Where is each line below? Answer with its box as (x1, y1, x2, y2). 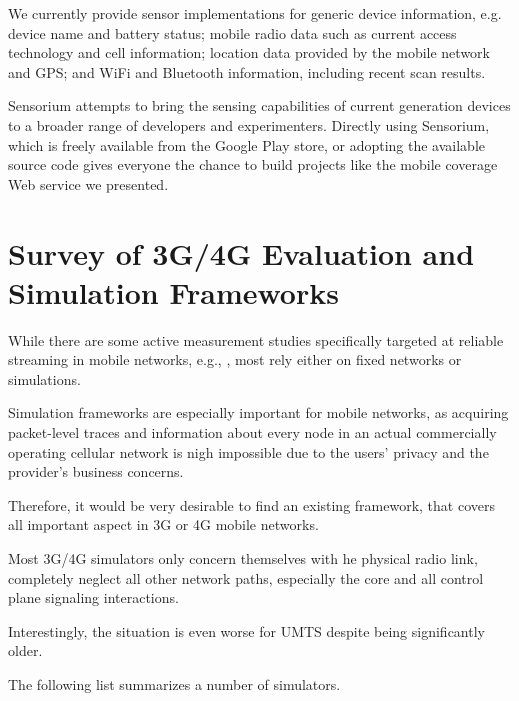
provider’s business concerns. (8, 461, 184, 482)
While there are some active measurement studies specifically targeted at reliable (8, 329, 504, 350)
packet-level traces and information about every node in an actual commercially (8, 422, 497, 443)
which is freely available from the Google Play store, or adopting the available (8, 134, 485, 155)
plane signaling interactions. (8, 587, 179, 608)
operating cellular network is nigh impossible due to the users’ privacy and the (8, 441, 489, 462)
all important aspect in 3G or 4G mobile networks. (8, 514, 319, 535)
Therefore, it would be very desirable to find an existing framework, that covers (8, 494, 496, 515)
